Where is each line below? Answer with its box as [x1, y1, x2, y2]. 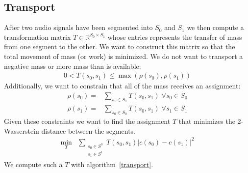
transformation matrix [4, 31, 71, 42]
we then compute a [187, 22, 244, 32]
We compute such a [4, 159, 63, 169]
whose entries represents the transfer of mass [107, 31, 242, 42]
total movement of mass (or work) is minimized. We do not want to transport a [4, 51, 243, 61]
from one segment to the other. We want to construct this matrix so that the [4, 41, 235, 52]
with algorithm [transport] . [71, 159, 153, 169]
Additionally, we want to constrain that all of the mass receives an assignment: [4, 81, 241, 91]
